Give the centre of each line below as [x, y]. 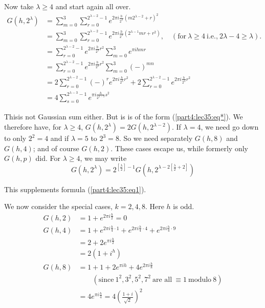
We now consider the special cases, [58, 206]
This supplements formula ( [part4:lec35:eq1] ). [75, 189]
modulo [200, 280]
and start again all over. [93, 6]
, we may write [103, 158]
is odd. [184, 206]
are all [162, 280]
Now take [19, 6]
